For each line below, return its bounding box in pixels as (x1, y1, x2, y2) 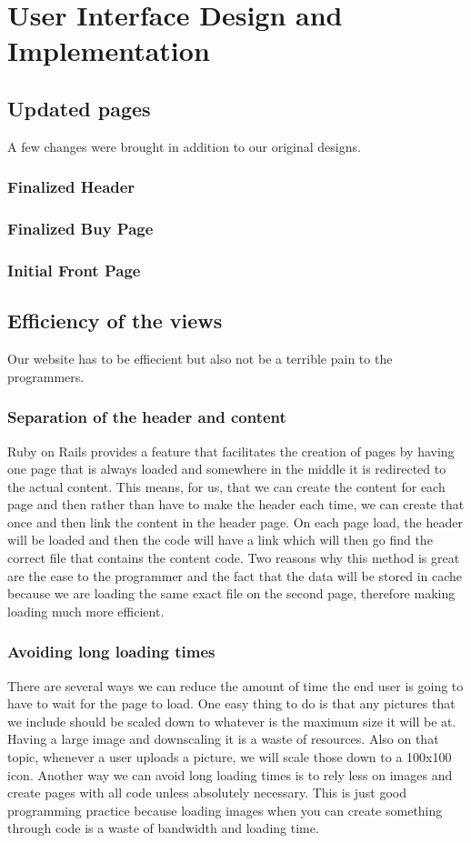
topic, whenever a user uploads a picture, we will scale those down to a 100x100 (7, 748, 452, 767)
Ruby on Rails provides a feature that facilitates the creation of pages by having (7, 441, 455, 460)
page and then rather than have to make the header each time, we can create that (7, 495, 465, 514)
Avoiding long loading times (7, 640, 215, 663)
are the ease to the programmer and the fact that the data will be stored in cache (7, 566, 463, 585)
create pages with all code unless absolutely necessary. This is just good (7, 783, 407, 802)
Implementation (7, 32, 210, 69)
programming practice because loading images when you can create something (7, 800, 443, 819)
